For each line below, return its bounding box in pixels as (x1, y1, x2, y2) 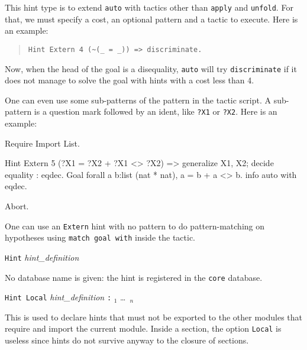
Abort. (5, 199, 29, 212)
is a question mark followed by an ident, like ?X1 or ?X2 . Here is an (34, 105, 277, 118)
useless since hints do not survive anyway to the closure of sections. (5, 334, 249, 346)
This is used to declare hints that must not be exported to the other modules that (5, 310, 303, 323)
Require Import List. (5, 137, 80, 149)
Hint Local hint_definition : (5, 291, 112, 303)
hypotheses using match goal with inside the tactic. (5, 231, 195, 244)
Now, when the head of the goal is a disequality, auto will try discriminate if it (5, 62, 297, 74)
